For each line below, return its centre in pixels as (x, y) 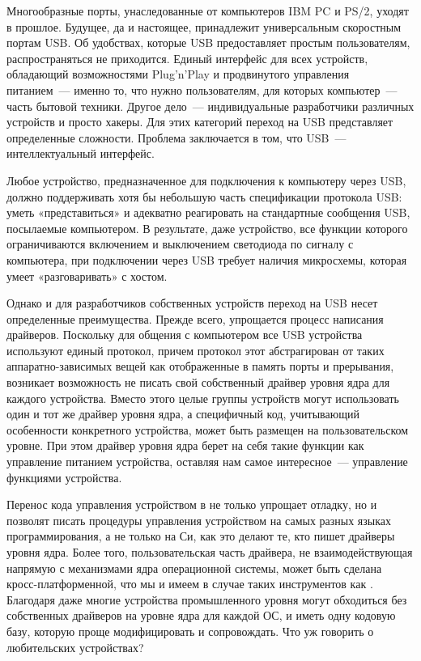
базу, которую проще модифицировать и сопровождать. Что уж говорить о (190, 631)
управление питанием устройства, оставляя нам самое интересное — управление (207, 462)
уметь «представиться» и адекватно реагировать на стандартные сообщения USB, (208, 212)
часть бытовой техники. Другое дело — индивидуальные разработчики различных (210, 106)
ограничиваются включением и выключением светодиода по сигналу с (180, 244)
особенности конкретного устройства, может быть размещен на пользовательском (208, 429)
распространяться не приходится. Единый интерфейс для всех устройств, (187, 58)
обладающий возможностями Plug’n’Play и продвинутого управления (178, 74)
